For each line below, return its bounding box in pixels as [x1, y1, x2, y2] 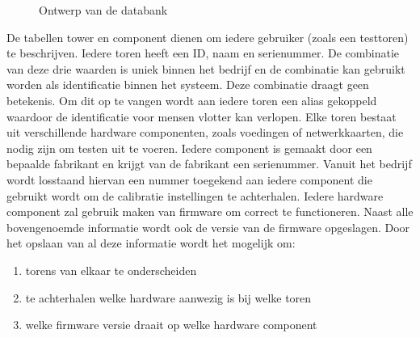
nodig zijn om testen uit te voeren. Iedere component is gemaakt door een [6, 139, 372, 156]
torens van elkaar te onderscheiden [25, 261, 197, 278]
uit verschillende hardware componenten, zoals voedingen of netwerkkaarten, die [6, 124, 404, 141]
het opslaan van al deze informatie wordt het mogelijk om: [6, 234, 296, 251]
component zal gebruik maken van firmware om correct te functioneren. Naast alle [6, 203, 414, 220]
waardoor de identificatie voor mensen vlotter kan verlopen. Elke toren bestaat [6, 108, 397, 125]
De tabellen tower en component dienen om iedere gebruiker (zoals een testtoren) [6, 28, 409, 45]
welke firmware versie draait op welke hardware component [25, 316, 317, 333]
